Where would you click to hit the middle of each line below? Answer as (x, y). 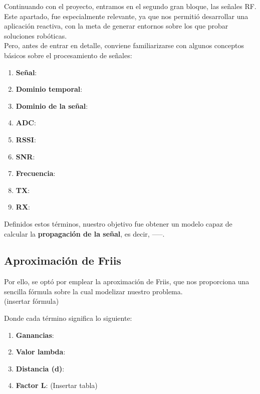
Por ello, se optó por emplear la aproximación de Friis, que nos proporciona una (127, 281)
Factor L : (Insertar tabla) (57, 385)
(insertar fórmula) (32, 301)
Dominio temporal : (49, 89)
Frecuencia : (36, 173)
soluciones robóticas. (36, 35)
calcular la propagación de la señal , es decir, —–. (84, 233)
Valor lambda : (41, 352)
